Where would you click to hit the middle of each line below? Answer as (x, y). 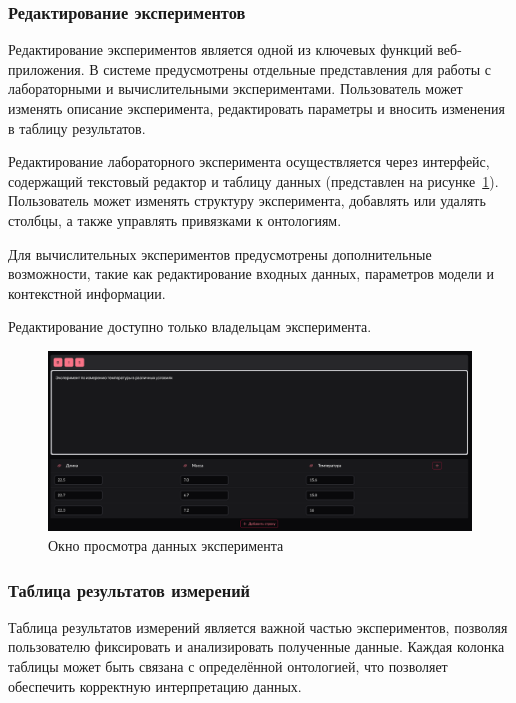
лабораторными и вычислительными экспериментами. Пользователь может (235, 88)
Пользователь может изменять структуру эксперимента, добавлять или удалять (247, 200)
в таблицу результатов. (77, 127)
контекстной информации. (87, 292)
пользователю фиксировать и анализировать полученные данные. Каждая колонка (256, 646)
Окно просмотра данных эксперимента (166, 545)
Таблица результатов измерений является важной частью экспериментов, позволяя (258, 626)
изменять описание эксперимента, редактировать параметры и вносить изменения (256, 108)
